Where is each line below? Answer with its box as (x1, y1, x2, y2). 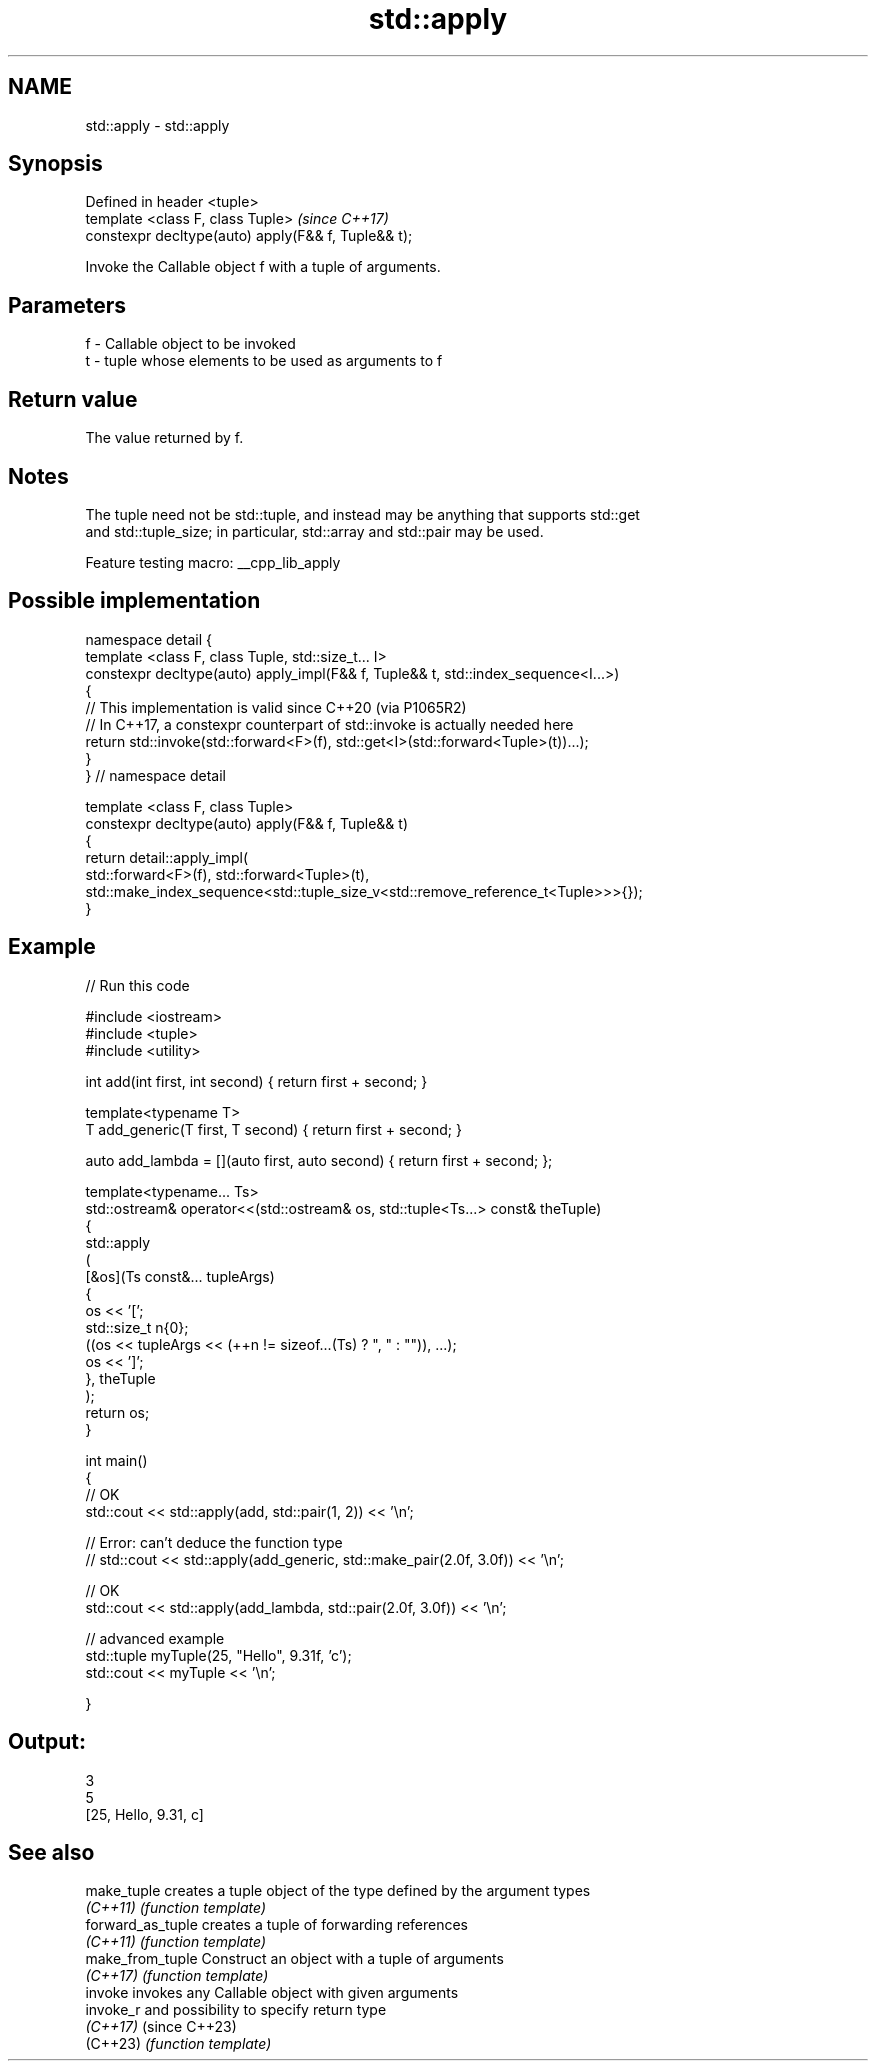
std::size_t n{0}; (85, 1318, 189, 1336)
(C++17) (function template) (85, 1967, 269, 1985)
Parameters (8, 292, 126, 318)
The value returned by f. (85, 429, 244, 447)
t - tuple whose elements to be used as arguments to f (85, 352, 443, 370)
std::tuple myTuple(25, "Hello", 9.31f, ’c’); (85, 1646, 352, 1664)
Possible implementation (8, 588, 261, 614)
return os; (85, 1403, 150, 1421)
